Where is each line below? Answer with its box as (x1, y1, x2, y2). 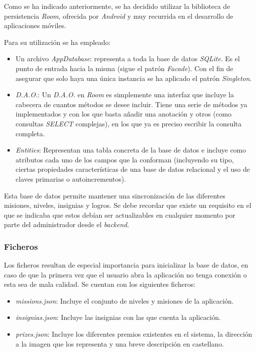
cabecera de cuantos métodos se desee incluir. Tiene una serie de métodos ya (15, 99, 248, 109)
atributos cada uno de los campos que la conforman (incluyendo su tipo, (15, 154, 234, 164)
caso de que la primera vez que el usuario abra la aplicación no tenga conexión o (4, 269, 247, 279)
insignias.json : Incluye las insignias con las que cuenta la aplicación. (15, 312, 221, 322)
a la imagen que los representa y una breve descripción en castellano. (15, 338, 224, 349)
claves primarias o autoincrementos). (15, 173, 126, 184)
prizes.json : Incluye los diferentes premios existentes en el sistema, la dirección (15, 329, 253, 339)
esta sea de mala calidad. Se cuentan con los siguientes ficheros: (4, 279, 196, 289)
